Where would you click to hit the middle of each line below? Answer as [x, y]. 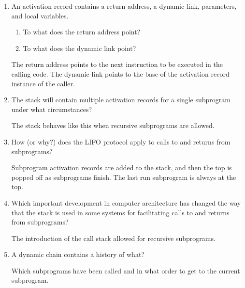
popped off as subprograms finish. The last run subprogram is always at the [124, 177]
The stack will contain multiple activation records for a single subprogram [121, 100]
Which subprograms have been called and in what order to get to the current [126, 270]
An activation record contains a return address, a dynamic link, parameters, [124, 6]
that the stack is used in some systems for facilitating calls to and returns [120, 212]
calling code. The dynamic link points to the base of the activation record [120, 73]
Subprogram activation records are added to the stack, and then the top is [122, 168]
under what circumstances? [52, 109]
